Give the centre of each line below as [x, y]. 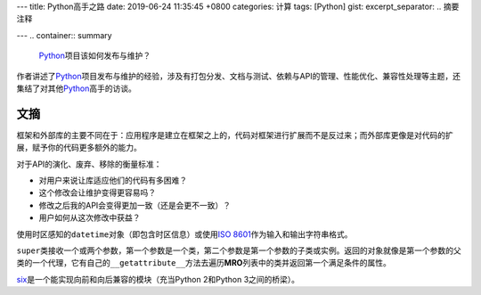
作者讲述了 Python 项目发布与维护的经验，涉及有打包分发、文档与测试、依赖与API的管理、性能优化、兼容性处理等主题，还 [238, 76]
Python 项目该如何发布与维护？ [95, 56]
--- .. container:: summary [64, 35]
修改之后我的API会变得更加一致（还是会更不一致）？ [135, 205]
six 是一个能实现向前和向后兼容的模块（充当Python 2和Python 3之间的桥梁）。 [158, 279]
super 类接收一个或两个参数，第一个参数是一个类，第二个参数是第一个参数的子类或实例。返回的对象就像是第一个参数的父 [239, 250]
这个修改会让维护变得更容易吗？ [97, 193]
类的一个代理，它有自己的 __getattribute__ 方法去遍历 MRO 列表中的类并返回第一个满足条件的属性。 [204, 263]
